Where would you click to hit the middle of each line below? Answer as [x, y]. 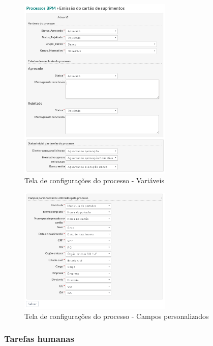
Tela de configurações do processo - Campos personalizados [117, 316]
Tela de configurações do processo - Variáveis [94, 180]
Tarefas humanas [39, 339]
